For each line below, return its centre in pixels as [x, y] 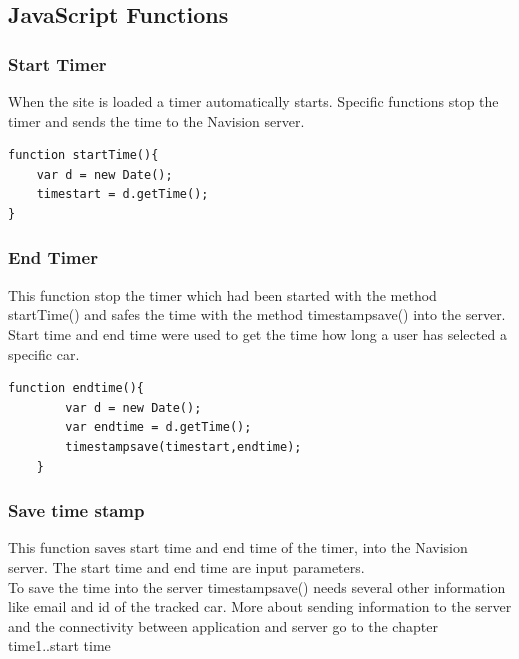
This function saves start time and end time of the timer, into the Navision [238, 547]
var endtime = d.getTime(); [158, 427]
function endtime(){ [76, 388]
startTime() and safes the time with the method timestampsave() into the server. [257, 314]
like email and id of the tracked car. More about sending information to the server [260, 606]
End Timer [53, 257]
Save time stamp [76, 510]
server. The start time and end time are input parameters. [186, 566]
